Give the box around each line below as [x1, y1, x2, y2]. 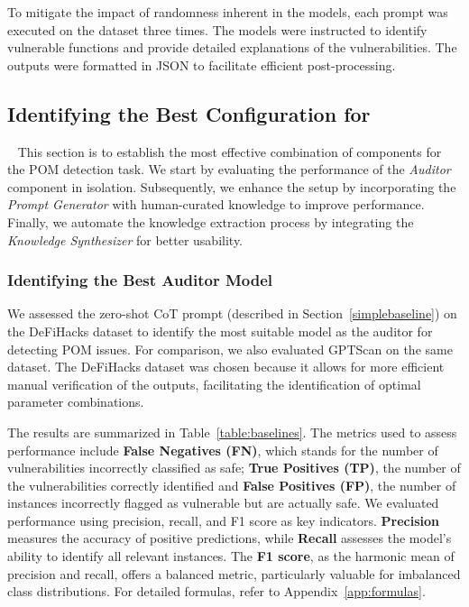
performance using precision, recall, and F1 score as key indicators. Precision [7, 510, 440, 529]
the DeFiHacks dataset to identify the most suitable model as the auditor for [7, 321, 433, 340]
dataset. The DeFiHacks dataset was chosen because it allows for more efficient [7, 357, 445, 376]
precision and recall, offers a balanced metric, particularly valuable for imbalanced [7, 564, 461, 583]
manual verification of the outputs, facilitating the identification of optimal [7, 374, 421, 393]
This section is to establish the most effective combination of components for [17, 142, 442, 161]
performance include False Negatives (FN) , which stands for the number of [7, 440, 438, 459]
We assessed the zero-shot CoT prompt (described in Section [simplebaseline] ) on [7, 304, 457, 323]
